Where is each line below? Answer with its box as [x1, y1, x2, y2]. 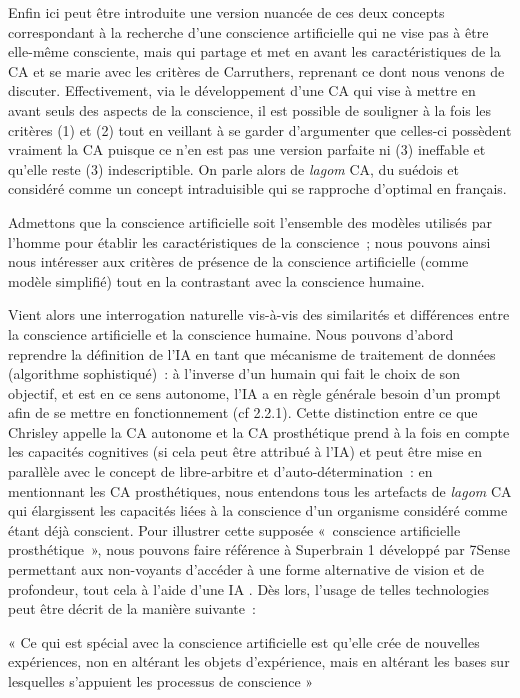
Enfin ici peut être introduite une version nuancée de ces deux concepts [8, 2, 445, 22]
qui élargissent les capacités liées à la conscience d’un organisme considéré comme [8, 500, 508, 521]
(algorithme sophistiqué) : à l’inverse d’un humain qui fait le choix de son [8, 363, 460, 384]
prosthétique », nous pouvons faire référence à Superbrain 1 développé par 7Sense [8, 539, 510, 560]
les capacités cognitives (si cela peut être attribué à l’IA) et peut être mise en [8, 441, 483, 462]
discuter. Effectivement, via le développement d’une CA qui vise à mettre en [8, 80, 476, 101]
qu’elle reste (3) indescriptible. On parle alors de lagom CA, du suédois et [8, 158, 459, 179]
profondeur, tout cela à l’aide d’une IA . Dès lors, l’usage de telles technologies [8, 578, 489, 599]
